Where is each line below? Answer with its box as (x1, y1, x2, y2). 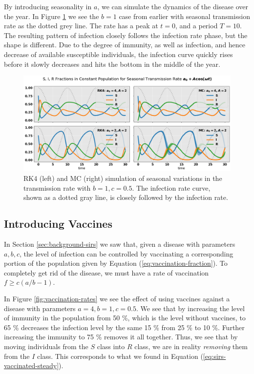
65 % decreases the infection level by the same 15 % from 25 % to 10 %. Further (4, 322, 245, 332)
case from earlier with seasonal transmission (119, 11, 250, 21)
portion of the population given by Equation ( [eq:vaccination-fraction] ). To (4, 258, 228, 268)
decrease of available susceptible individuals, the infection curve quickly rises (4, 49, 233, 59)
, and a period (175, 20, 218, 31)
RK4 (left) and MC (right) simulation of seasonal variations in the (23, 173, 222, 183)
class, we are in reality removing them (134, 341, 248, 351)
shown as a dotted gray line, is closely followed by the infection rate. (23, 192, 228, 202)
